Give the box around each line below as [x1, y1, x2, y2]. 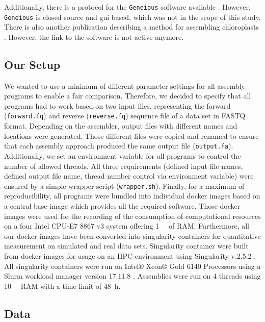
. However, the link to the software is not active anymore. [4, 31, 184, 42]
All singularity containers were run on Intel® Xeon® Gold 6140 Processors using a [4, 260, 261, 271]
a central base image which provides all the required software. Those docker [4, 201, 241, 211]
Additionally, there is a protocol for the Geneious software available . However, [4, 2, 251, 12]
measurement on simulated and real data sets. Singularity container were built [4, 240, 249, 251]
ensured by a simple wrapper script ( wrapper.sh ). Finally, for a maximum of [4, 180, 245, 191]
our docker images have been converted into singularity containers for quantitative [4, 230, 261, 241]
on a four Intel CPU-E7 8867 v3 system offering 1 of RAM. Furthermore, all [4, 220, 250, 231]
